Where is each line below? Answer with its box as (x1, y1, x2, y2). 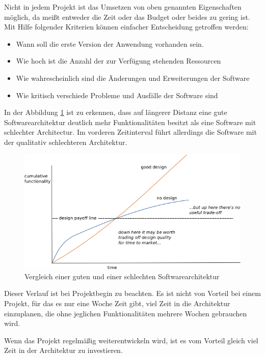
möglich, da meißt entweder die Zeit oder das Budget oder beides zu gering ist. (4, 11, 250, 22)
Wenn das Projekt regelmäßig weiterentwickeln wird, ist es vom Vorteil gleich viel (4, 335, 258, 345)
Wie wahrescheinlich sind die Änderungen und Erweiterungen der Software (16, 72, 250, 83)
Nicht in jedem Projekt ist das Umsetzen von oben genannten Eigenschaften (4, 2, 242, 12)
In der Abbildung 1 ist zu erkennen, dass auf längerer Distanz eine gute (4, 107, 227, 117)
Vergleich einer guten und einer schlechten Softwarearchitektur (24, 271, 220, 281)
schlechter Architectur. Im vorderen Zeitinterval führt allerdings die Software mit (4, 127, 257, 137)
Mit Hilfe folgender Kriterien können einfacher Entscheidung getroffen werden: (4, 21, 249, 32)
